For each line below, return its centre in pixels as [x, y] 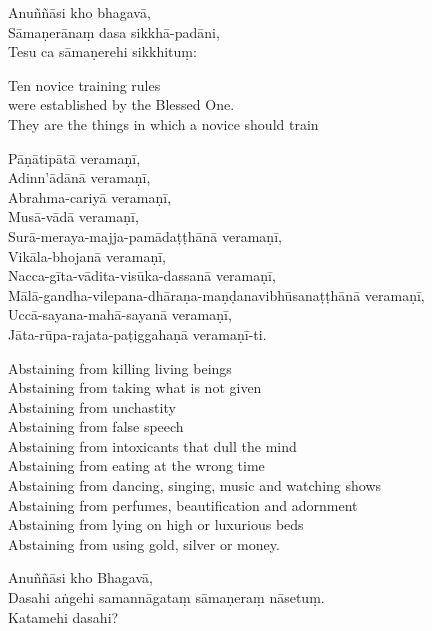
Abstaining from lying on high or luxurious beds [156, 524]
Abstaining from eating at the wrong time [136, 465]
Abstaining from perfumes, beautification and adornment [183, 504]
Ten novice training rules [84, 84]
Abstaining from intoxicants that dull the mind [152, 445]
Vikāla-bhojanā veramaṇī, [87, 255]
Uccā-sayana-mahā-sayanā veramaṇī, [120, 314]
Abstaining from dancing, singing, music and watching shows [195, 485]
